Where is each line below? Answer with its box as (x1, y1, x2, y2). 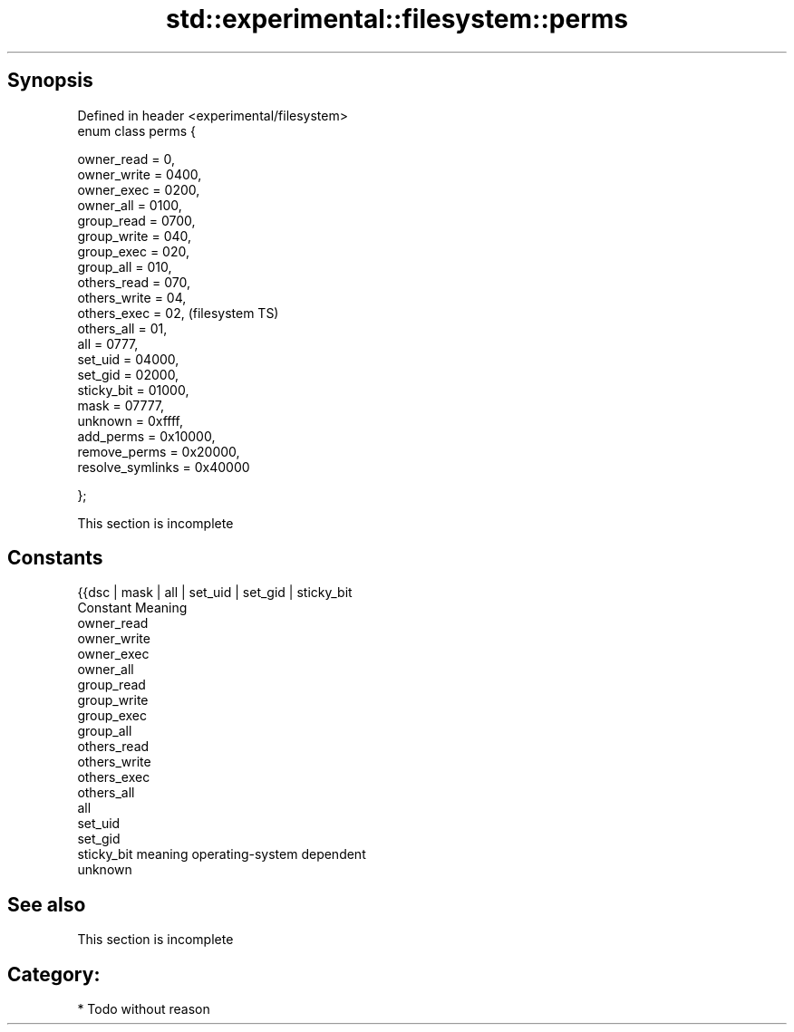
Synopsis (7, 69, 93, 92)
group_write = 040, (77, 227, 192, 244)
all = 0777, (77, 335, 139, 352)
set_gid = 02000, (77, 366, 179, 382)
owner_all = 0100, (77, 197, 182, 213)
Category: (7, 962, 101, 986)
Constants (7, 546, 103, 570)
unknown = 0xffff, (77, 412, 183, 429)
